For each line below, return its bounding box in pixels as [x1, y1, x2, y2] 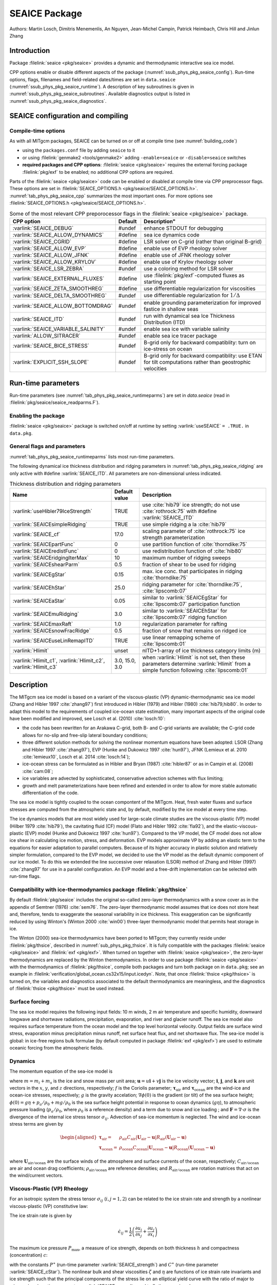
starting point [144, 278, 176, 285]
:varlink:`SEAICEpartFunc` [12, 541, 75, 548]
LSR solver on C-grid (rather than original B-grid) [144, 238, 262, 245]
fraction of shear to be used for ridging [142, 561, 236, 568]
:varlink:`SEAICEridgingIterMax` [12, 554, 89, 561]
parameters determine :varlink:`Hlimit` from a [142, 660, 251, 668]
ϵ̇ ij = [118, 1228, 128, 1236]
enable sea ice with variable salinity [144, 325, 230, 333]
